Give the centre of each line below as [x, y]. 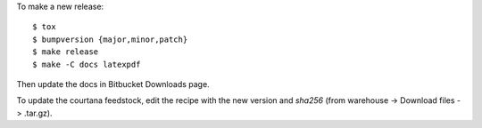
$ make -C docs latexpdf [87, 64]
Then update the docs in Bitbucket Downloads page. [113, 84]
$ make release [66, 52]
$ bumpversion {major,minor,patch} [110, 39]
